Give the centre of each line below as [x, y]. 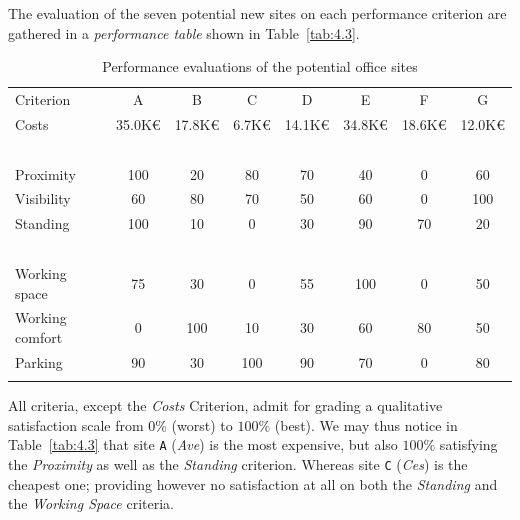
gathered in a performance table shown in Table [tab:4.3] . [184, 32]
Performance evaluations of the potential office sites [260, 66]
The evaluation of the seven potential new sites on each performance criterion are [257, 13]
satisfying [468, 444]
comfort [39, 336]
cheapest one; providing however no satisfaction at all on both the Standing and [253, 483]
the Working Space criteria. [91, 503]
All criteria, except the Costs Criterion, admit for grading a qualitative [225, 405]
